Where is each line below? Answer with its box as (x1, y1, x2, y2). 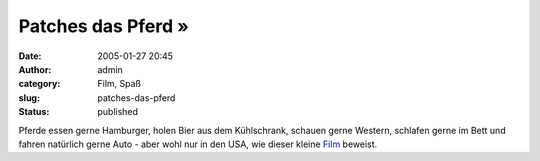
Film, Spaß (97, 78, 142, 90)
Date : (18, 50, 42, 62)
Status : (18, 106, 50, 118)
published (97, 106, 139, 118)
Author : (18, 63, 52, 75)
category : (18, 78, 61, 90)
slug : (18, 91, 40, 104)
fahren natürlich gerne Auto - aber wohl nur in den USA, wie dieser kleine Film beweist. (18, 138, 378, 150)
